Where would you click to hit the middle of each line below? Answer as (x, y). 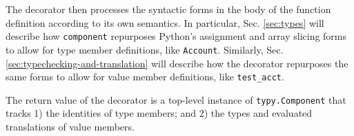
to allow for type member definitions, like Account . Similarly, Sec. (145, 49)
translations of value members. (70, 126)
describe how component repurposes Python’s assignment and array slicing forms (176, 36)
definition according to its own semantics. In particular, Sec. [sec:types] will (165, 22)
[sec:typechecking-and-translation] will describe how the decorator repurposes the (177, 63)
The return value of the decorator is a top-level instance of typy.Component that (176, 99)
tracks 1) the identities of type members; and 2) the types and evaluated (159, 113)
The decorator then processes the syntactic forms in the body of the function (168, 9)
